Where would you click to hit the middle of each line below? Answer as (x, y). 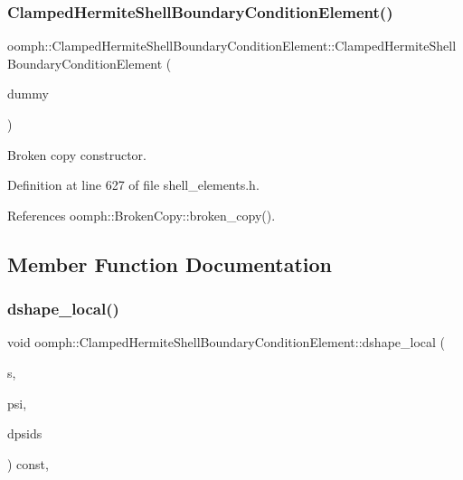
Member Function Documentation (170, 264)
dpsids (25, 433)
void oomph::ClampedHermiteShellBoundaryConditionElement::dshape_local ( (227, 342)
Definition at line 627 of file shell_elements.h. (133, 185)
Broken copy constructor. (77, 154)
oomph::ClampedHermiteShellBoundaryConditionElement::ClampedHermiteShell (232, 46)
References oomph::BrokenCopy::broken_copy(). (142, 215)
